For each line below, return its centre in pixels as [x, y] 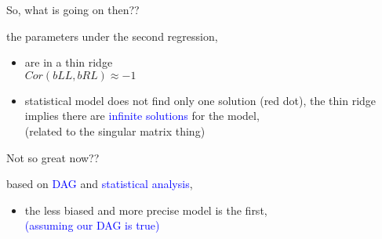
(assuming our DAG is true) [92, 225]
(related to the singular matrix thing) [115, 130]
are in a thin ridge [69, 62]
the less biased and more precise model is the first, [146, 210]
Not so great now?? [53, 157]
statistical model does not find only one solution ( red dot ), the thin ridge [200, 100]
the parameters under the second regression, [112, 36]
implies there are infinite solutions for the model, [142, 116]
